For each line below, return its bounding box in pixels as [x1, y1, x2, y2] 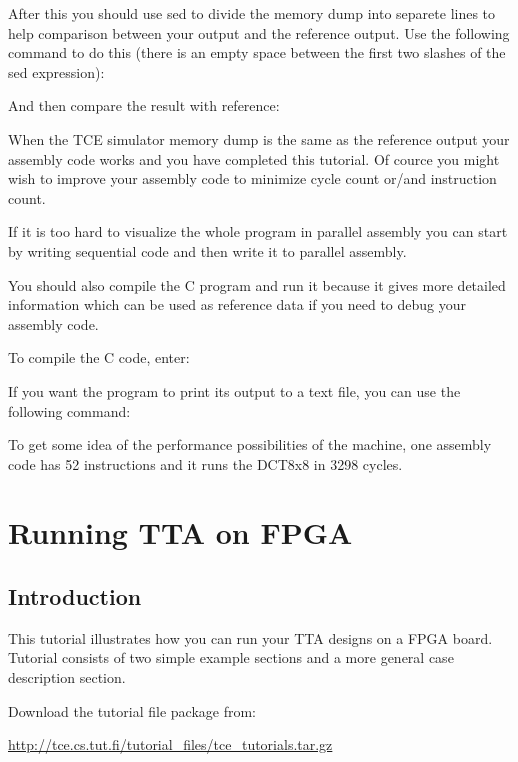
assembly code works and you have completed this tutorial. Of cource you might [8, 148, 500, 169]
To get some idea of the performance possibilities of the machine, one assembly [8, 434, 492, 455]
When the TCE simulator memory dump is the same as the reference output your [8, 128, 510, 149]
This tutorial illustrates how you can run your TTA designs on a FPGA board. [8, 627, 493, 648]
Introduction [8, 581, 142, 612]
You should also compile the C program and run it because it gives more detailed [8, 274, 506, 295]
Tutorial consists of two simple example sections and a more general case [8, 647, 454, 668]
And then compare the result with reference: [8, 95, 280, 116]
